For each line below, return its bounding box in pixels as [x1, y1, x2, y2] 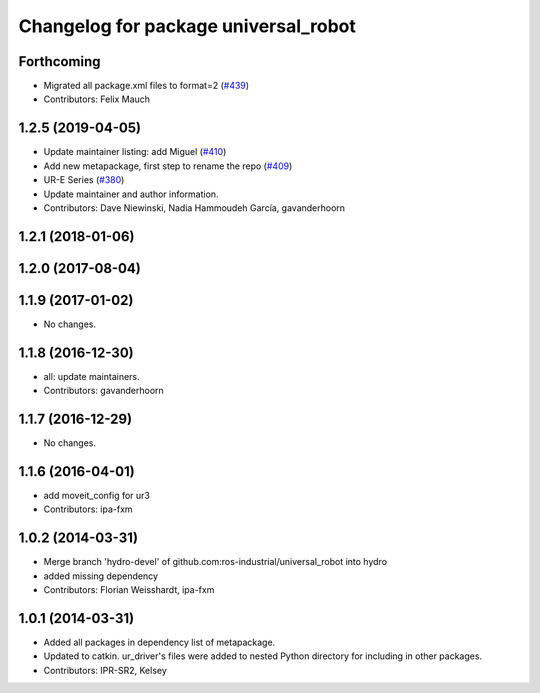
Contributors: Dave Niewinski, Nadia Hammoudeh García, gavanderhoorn [43, 201, 345, 214]
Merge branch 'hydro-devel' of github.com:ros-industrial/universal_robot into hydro [43, 556, 388, 568]
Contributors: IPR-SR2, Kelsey [43, 664, 167, 676]
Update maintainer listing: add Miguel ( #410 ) [43, 146, 227, 158]
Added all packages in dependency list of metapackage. [43, 636, 276, 648]
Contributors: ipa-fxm [43, 503, 134, 515]
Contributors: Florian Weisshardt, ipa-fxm [43, 584, 215, 596]
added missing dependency [43, 570, 159, 582]
